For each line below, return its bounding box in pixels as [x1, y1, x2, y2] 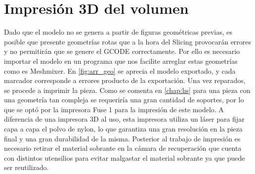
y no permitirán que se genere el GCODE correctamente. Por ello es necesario [4, 46, 240, 56]
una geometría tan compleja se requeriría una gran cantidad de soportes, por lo [4, 94, 244, 105]
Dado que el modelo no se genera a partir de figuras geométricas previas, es [4, 27, 232, 37]
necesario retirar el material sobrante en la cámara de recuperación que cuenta [4, 143, 242, 153]
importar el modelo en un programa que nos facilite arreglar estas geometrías [4, 55, 238, 66]
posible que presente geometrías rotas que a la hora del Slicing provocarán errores [4, 36, 252, 46]
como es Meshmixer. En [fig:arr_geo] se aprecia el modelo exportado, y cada [4, 65, 236, 76]
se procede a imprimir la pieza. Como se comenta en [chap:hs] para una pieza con [4, 85, 251, 95]
